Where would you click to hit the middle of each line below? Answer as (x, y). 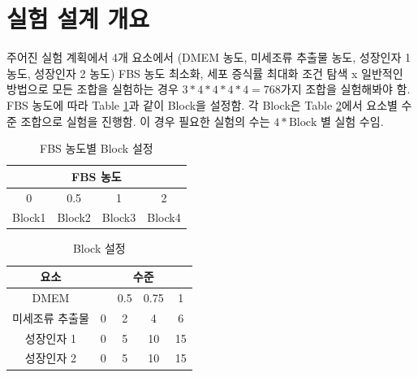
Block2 (74, 217)
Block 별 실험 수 (329, 122)
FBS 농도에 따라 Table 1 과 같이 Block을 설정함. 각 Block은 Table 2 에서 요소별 (202, 104)
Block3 (119, 217)
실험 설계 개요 (78, 18)
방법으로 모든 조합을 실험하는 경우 (93, 89)
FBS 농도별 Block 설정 (97, 148)
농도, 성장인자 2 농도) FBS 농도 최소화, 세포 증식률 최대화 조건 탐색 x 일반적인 (205, 73)
